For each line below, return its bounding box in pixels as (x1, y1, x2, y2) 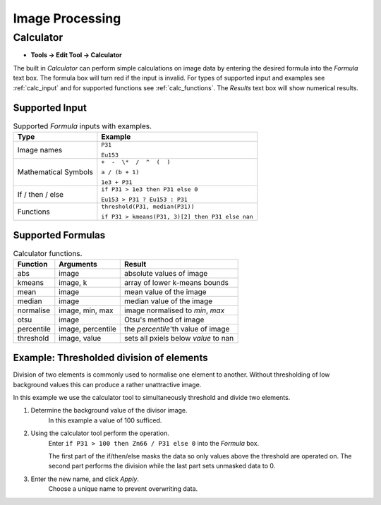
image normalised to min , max (124, 305, 225, 315)
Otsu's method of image (124, 315, 205, 324)
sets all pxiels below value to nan (124, 333, 234, 343)
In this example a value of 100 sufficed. (48, 416, 162, 425)
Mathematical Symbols (17, 167, 93, 177)
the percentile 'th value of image (124, 324, 230, 334)
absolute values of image (124, 268, 208, 278)
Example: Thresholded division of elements (13, 352, 208, 364)
